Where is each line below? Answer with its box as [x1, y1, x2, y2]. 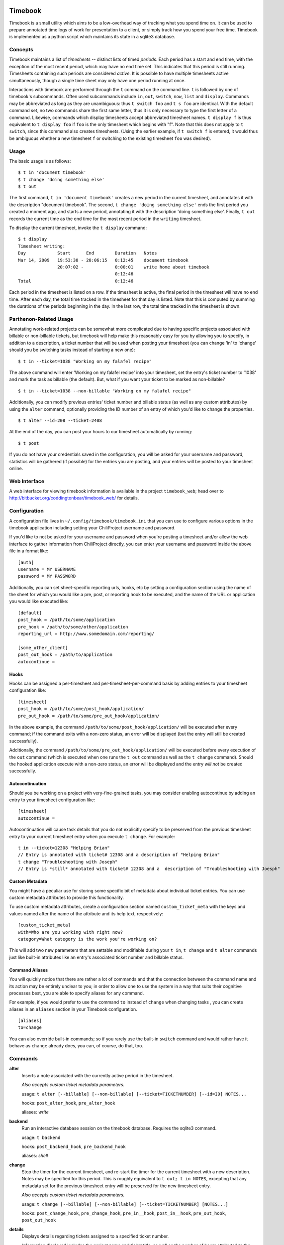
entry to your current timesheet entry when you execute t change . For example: [9, 833, 175, 839]
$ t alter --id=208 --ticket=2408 [18, 417, 102, 423]
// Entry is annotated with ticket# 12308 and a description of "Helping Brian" [18, 852, 220, 858]
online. [9, 465, 23, 471]
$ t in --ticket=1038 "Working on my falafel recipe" [18, 359, 152, 364]
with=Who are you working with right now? [18, 929, 123, 935]
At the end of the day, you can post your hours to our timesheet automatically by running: [9, 429, 192, 435]
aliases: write [21, 1109, 49, 1115]
